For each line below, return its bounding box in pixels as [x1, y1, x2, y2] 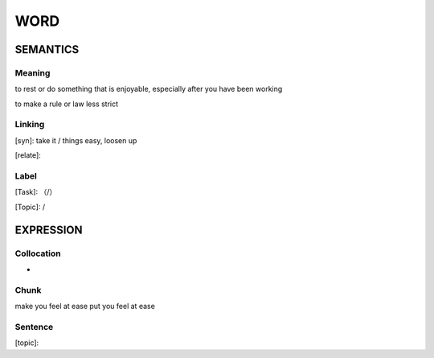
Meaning [14, 67, 51, 78]
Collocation [14, 248, 61, 259]
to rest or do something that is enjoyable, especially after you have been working [14, 84, 283, 94]
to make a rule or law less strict [14, 99, 119, 109]
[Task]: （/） [14, 187, 57, 197]
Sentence [14, 321, 54, 332]
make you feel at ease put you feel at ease [14, 302, 156, 311]
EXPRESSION [14, 223, 83, 237]
